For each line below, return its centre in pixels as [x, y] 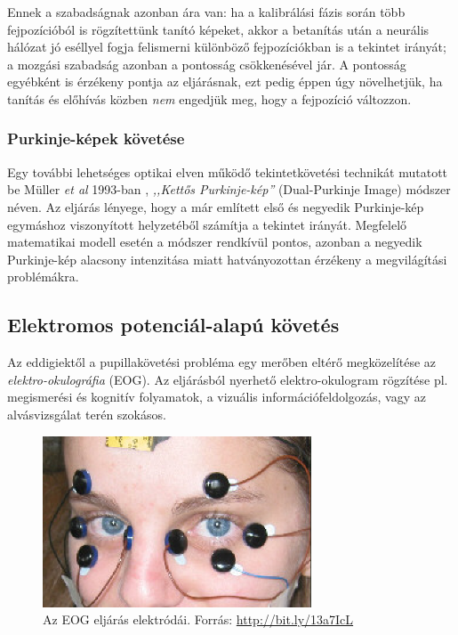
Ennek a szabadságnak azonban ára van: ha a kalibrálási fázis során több [206, 12]
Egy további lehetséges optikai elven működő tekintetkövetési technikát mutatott [228, 171]
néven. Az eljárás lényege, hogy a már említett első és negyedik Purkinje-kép [216, 206]
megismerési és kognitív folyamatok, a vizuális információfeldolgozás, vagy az [217, 397]
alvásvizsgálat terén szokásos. [87, 414]
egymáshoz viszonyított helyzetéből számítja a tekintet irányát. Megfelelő [207, 224]
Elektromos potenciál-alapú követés [173, 325]
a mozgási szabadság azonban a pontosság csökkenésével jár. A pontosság [207, 64]
